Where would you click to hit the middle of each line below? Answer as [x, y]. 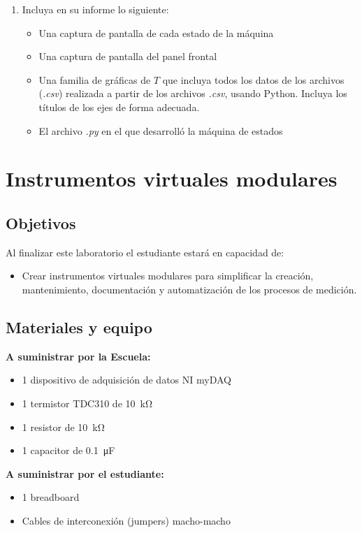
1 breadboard [51, 497]
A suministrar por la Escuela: [78, 356]
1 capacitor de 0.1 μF [68, 450]
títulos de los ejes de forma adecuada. [119, 107]
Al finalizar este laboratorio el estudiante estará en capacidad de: [145, 252]
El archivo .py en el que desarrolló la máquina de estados [161, 130]
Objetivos [41, 222]
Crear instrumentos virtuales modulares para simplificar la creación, [168, 276]
